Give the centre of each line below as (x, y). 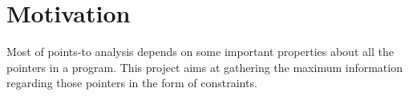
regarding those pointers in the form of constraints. (132, 83)
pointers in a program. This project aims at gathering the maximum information (204, 67)
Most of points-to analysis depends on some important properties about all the (200, 52)
